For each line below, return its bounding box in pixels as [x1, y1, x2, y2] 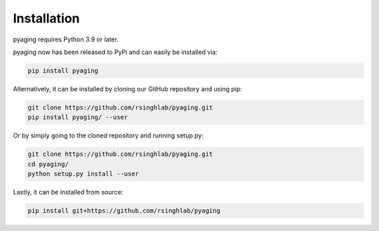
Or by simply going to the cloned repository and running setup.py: [13, 131, 204, 140]
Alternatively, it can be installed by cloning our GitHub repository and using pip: [13, 84, 242, 93]
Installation [13, 11, 80, 26]
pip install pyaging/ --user [27, 113, 128, 121]
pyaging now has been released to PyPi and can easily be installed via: [13, 48, 218, 56]
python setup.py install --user [27, 170, 140, 178]
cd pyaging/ [27, 160, 69, 168]
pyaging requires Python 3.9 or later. [13, 35, 119, 44]
